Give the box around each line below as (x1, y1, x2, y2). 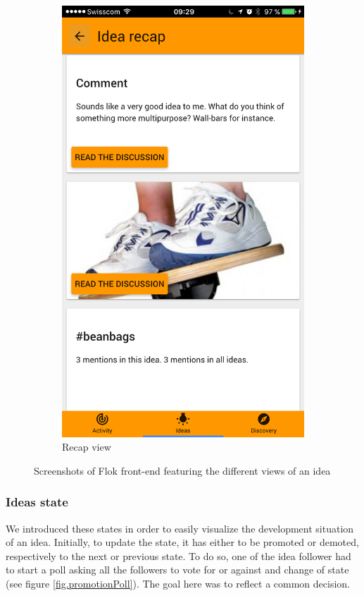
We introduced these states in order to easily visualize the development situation (6, 521, 354, 535)
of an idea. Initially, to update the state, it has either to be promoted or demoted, (6, 535, 359, 549)
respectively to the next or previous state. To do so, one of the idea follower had (6, 548, 351, 563)
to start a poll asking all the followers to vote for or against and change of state (6, 562, 349, 577)
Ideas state (6, 493, 68, 511)
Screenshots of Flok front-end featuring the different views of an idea (34, 463, 331, 478)
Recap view (62, 439, 111, 454)
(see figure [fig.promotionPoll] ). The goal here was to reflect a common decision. (6, 576, 351, 590)
